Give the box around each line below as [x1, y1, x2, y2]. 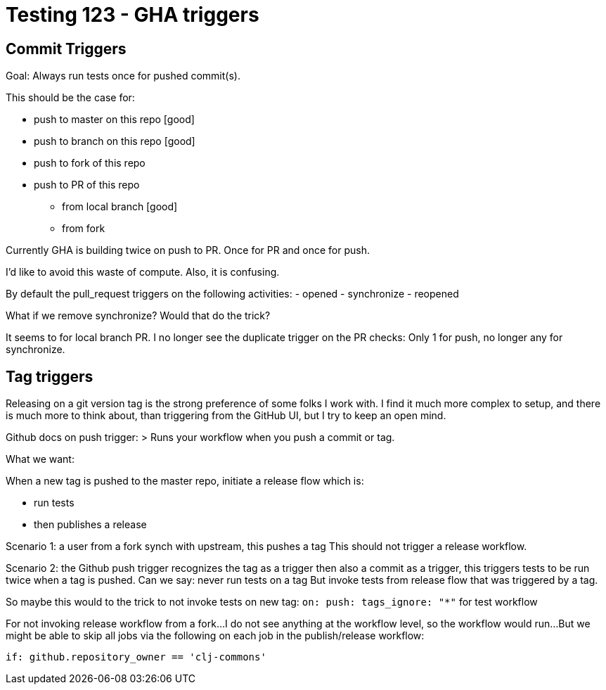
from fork [62, 222, 105, 235]
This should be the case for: [6, 91, 135, 104]
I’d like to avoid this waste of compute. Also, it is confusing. [6, 266, 280, 279]
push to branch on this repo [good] [34, 135, 195, 148]
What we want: [6, 453, 75, 466]
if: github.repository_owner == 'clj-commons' [6, 651, 266, 663]
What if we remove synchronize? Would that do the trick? [6, 309, 271, 322]
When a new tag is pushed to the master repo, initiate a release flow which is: [6, 475, 364, 487]
